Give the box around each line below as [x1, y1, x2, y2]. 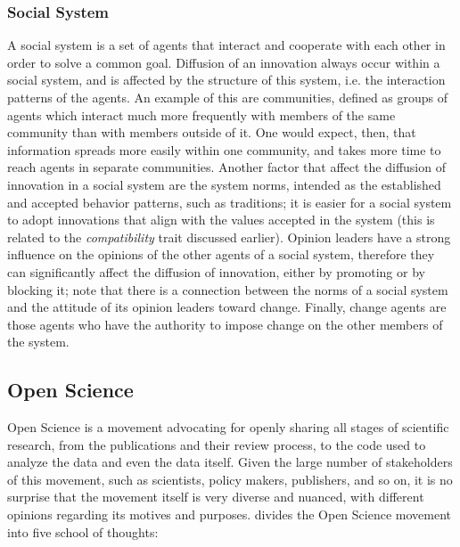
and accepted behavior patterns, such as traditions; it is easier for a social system [7, 192, 452, 211]
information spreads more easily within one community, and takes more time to [7, 140, 441, 159]
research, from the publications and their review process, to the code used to [7, 435, 426, 453]
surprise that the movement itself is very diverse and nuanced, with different [7, 487, 424, 506]
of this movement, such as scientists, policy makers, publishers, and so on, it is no [7, 469, 453, 488]
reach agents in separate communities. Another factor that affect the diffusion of [7, 158, 446, 176]
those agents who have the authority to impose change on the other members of [7, 314, 443, 333]
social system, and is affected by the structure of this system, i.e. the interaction [7, 70, 446, 89]
